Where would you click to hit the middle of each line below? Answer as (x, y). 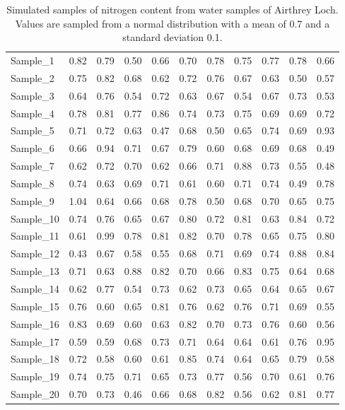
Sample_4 (33, 113)
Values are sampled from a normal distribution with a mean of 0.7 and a (172, 23)
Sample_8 (33, 183)
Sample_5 (33, 130)
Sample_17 (35, 341)
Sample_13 (35, 271)
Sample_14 (35, 288)
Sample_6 (33, 148)
